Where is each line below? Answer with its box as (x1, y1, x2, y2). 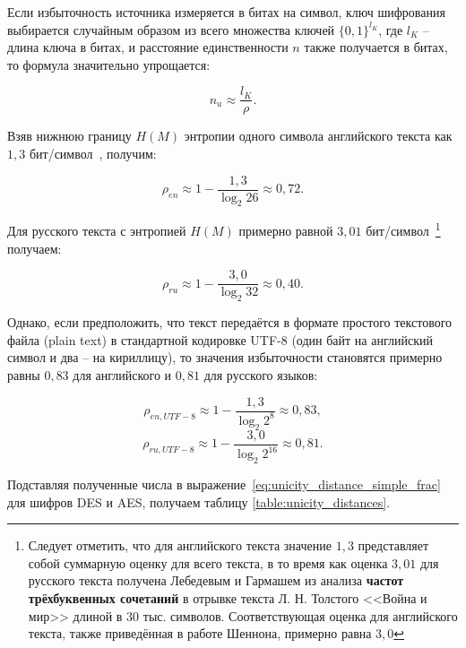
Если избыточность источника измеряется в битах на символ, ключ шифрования (7, 3, 445, 21)
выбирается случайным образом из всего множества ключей (7, 20, 335, 39)
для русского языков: (203, 365, 318, 384)
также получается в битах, (304, 38, 448, 56)
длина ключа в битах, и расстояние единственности (7, 38, 289, 56)
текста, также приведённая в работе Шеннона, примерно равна (28, 624, 372, 643)
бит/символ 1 (366, 219, 441, 240)
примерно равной (238, 221, 333, 240)
